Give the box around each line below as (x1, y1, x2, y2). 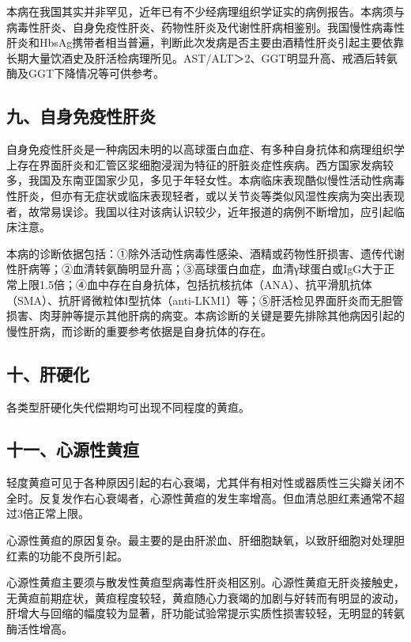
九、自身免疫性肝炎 (6, 104, 156, 128)
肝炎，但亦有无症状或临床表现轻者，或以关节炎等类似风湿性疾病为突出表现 (17, 187, 405, 203)
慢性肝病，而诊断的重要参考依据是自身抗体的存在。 (6, 322, 272, 339)
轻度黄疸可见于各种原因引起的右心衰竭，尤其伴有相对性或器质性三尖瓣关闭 (6, 474, 394, 491)
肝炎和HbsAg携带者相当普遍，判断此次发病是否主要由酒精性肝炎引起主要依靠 (6, 34, 405, 51)
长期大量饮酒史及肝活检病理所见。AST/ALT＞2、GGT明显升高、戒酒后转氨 (6, 49, 398, 66)
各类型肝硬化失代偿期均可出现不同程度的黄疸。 (6, 398, 250, 415)
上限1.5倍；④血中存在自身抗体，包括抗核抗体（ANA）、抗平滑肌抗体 (17, 275, 372, 292)
